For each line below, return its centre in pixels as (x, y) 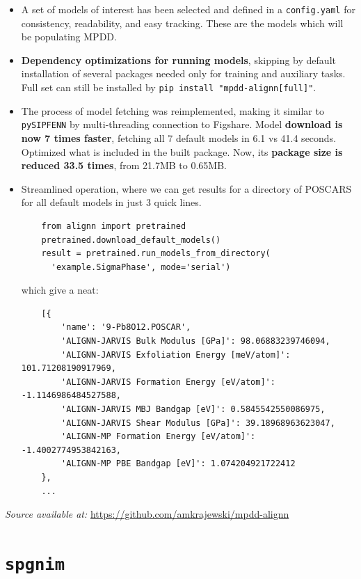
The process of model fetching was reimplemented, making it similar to (173, 110)
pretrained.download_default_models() (131, 240)
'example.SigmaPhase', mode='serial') (141, 267)
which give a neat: (60, 290)
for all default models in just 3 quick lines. (111, 202)
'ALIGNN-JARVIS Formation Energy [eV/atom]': (168, 382)
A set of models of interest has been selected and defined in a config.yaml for (188, 9)
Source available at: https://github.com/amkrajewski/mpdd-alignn (147, 514)
